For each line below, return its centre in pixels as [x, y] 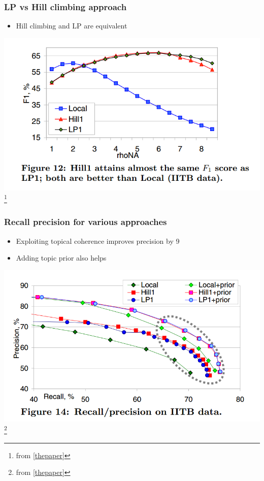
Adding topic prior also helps [61, 258]
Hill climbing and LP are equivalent [72, 26]
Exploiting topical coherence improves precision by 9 [98, 240]
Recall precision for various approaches [86, 222]
